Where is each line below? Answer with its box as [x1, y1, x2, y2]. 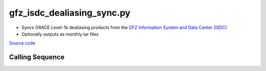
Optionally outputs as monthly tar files [21, 31, 99, 37]
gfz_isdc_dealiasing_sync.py [9, 7, 131, 18]
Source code [9, 40, 35, 46]
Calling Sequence [9, 53, 65, 61]
